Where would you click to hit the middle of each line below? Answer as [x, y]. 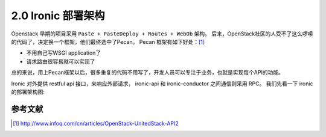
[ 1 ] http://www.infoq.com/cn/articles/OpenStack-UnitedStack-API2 [96, 123]
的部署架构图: [28, 92]
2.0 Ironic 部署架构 [58, 16]
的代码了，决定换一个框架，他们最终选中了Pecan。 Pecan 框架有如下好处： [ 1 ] [108, 41]
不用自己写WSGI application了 [64, 53]
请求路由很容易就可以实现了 [61, 61]
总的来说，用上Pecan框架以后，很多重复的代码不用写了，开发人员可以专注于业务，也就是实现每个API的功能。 [147, 73]
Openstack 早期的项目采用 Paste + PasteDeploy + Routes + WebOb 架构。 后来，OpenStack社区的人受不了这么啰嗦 [162, 34]
